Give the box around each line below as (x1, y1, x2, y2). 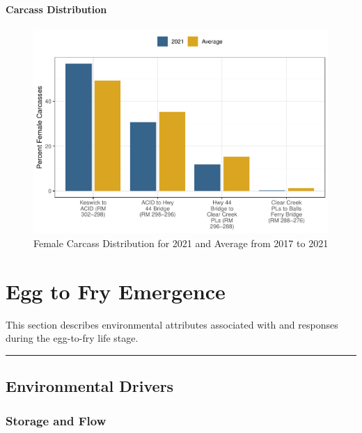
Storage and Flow (6, 411, 107, 429)
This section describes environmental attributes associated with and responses (6, 317, 338, 331)
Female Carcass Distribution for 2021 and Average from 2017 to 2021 (33, 235, 329, 250)
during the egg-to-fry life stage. (6, 331, 139, 345)
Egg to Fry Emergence (6, 276, 226, 305)
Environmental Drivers (6, 375, 174, 397)
